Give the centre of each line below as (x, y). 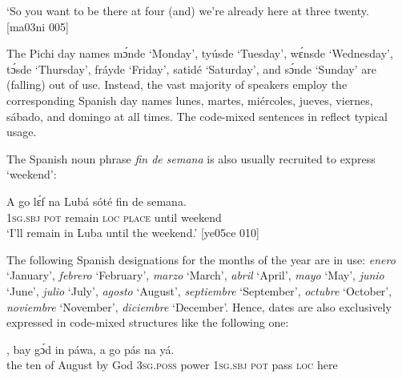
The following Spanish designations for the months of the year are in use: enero (201, 259)
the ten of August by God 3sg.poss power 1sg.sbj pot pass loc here (172, 365)
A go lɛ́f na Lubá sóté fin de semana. (96, 201)
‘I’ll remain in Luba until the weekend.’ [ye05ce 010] (133, 233)
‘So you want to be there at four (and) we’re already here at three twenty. (188, 10)
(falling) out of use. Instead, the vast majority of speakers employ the (177, 84)
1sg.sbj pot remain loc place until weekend (114, 217)
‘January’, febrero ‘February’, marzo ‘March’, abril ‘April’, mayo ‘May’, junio (195, 275)
